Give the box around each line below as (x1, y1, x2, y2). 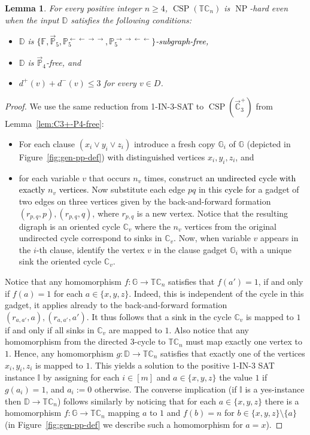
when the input (5, 13, 59, 26)
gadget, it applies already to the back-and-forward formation (5, 299, 227, 311)
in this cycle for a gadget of (198, 183, 299, 196)
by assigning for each (42, 371, 120, 384)
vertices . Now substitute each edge (59, 183, 186, 196)
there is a (265, 394, 299, 407)
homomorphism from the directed (5, 335, 128, 348)
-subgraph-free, (156, 35, 209, 47)
